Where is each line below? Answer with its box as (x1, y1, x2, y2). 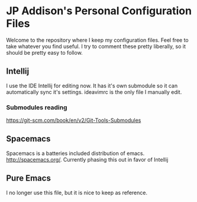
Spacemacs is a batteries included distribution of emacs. (6, 150, 145, 157)
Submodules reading (6, 103, 67, 111)
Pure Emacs (6, 173, 51, 184)
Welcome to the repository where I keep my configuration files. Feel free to (6, 36, 189, 43)
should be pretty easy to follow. (6, 49, 83, 56)
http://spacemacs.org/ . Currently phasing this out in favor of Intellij (6, 156, 169, 163)
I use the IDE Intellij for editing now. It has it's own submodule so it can (6, 82, 178, 89)
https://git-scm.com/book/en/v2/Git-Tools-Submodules (6, 117, 141, 124)
